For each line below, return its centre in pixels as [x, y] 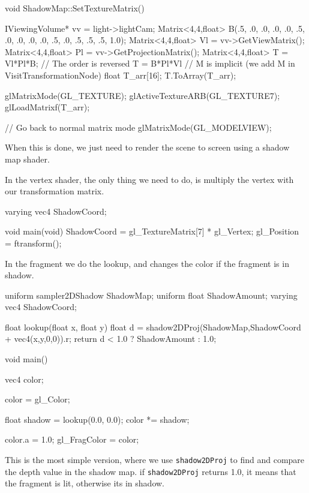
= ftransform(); [33, 243]
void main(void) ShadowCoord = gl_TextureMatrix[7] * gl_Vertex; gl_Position [152, 231]
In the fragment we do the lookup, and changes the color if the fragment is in [147, 263]
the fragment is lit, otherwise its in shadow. [85, 483]
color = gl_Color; [37, 399]
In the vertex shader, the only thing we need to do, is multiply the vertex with [149, 179]
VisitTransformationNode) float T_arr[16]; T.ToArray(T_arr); [121, 75]
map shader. [27, 159]
